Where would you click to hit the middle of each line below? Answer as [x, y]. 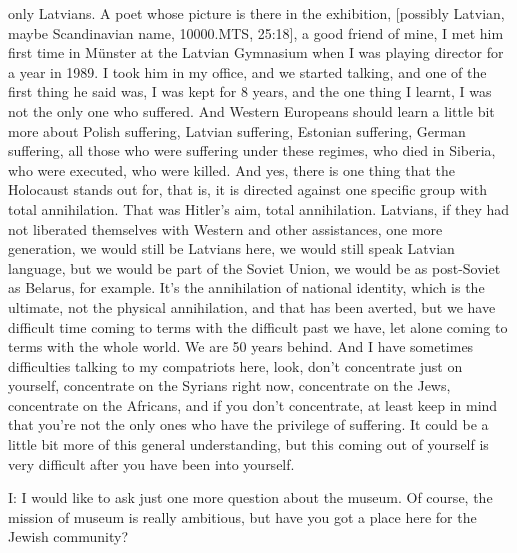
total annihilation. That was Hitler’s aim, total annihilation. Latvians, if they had [259, 208]
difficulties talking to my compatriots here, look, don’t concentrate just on [235, 365]
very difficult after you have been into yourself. [151, 463]
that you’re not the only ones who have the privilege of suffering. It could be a [248, 424]
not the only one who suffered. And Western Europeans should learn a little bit [251, 110]
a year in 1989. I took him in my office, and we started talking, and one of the [247, 71]
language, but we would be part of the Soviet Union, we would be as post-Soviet [254, 267]
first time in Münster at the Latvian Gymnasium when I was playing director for [256, 52]
